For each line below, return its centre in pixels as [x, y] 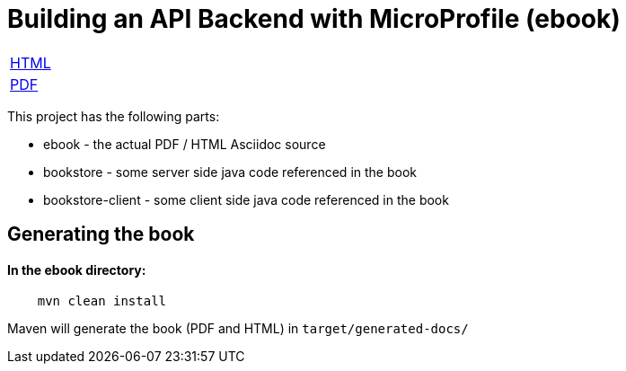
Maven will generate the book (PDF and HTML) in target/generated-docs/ [238, 329]
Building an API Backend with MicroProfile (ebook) [314, 19]
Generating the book [101, 234]
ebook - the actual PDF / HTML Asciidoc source [185, 144]
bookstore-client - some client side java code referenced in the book [246, 199]
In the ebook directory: [77, 269]
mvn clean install [102, 301]
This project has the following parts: [114, 116]
